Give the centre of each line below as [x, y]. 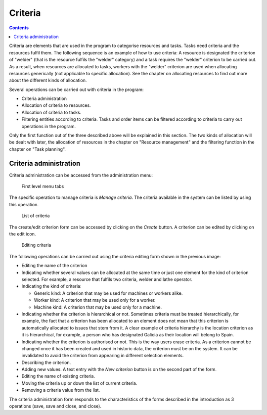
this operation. [24, 204]
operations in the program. [49, 126]
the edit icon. [22, 234]
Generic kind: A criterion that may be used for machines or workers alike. [108, 293]
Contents [19, 28]
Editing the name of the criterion [54, 266]
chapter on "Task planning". [38, 149]
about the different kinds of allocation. [48, 80]
